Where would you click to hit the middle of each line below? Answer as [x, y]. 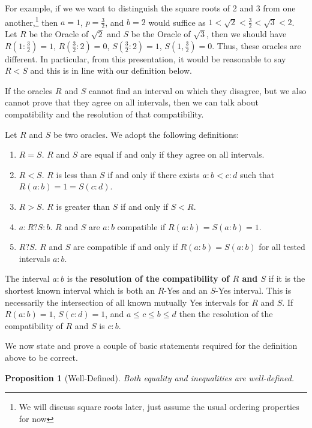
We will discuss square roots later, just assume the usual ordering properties [159, 407]
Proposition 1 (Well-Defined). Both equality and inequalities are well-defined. [150, 377]
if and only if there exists [154, 174]
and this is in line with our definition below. [111, 70]
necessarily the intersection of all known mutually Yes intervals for [127, 302]
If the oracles [29, 90]
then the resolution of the [226, 314]
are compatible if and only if [125, 247]
